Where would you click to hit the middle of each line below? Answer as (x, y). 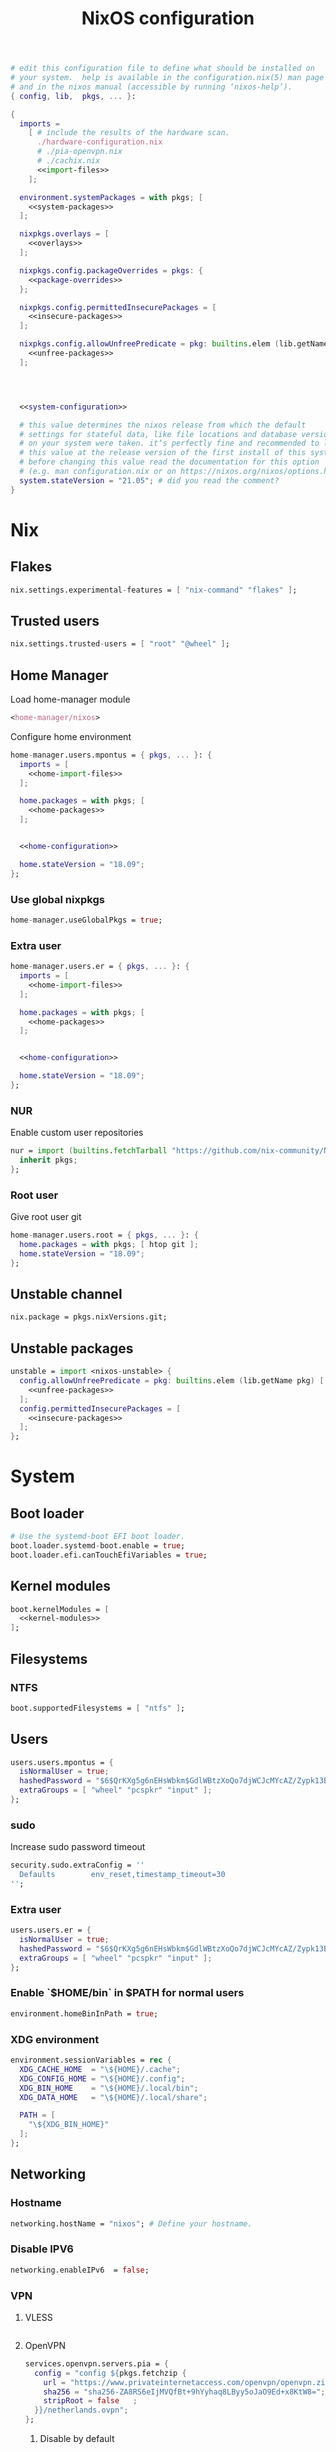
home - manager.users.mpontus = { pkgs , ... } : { (111, 755)
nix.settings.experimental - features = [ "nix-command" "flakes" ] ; (154, 590)
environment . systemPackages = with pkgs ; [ (111, 197)
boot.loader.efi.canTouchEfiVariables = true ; (109, 1555)
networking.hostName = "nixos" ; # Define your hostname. (131, 2223)
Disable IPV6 (42, 2249)
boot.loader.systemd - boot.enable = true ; (98, 1546)
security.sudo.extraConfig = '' (77, 1865)
